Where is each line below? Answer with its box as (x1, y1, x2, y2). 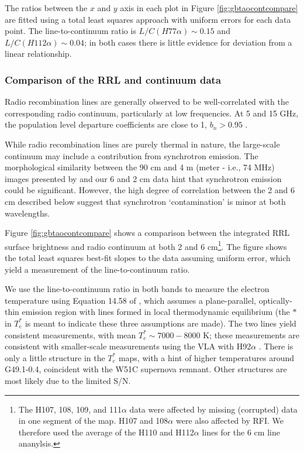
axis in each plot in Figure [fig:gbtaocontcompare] (120, 2, 298, 13)
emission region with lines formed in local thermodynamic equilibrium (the (22, 306, 290, 318)
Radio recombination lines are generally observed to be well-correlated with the (5, 95, 289, 108)
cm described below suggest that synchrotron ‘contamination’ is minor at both (5, 195, 286, 207)
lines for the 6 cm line (202, 425, 280, 438)
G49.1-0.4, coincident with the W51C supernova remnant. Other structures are (5, 363, 287, 375)
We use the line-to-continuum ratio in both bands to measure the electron (5, 283, 270, 295)
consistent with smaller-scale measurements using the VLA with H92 (5, 340, 251, 352)
